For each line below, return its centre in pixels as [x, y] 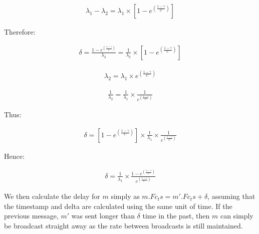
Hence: [14, 156]
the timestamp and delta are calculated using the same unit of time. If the [118, 206]
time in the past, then [176, 216]
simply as [125, 196]
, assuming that [231, 196]
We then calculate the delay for [52, 196]
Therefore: [20, 32]
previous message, [31, 216]
